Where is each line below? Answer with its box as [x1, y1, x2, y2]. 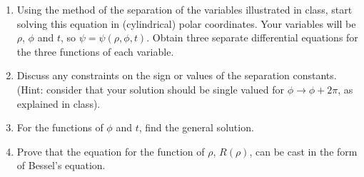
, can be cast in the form [249, 143, 358, 158]
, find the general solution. [138, 120, 254, 135]
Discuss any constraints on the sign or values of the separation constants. [16, 68, 337, 83]
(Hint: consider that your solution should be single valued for [16, 81, 284, 96]
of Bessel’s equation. [16, 158, 106, 173]
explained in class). [16, 96, 101, 111]
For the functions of [16, 120, 103, 135]
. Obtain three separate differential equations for [146, 30, 358, 45]
